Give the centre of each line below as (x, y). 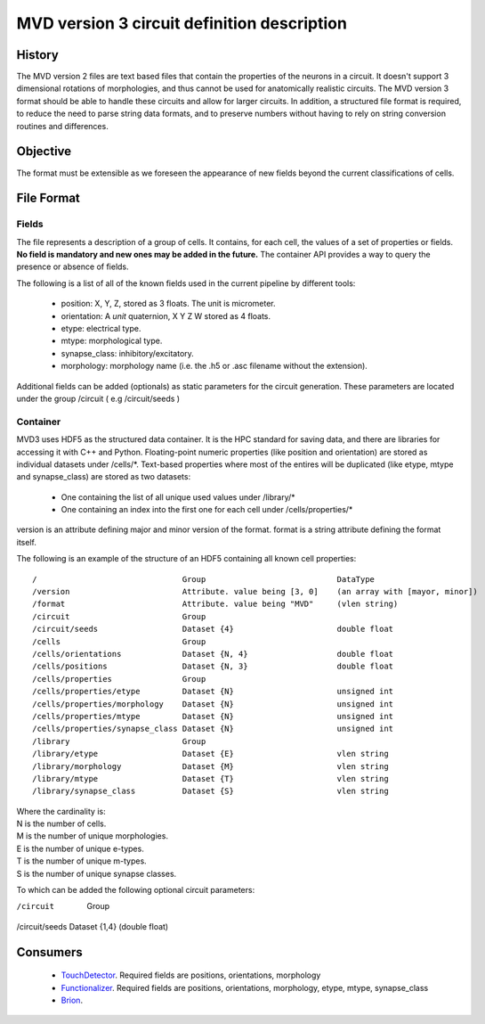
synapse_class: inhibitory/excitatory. (128, 353)
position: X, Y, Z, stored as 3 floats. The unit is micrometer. (168, 304)
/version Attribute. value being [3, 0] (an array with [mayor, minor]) (255, 592)
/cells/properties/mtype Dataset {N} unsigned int (213, 716)
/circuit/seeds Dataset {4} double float (213, 629)
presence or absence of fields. (73, 266)
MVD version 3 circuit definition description (182, 23)
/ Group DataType (204, 579)
